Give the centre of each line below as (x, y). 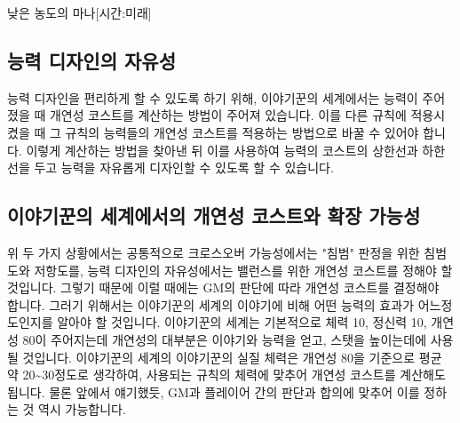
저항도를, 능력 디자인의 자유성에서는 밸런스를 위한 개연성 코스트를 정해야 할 (243, 270)
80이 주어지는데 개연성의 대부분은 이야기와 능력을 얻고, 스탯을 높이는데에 (225, 339)
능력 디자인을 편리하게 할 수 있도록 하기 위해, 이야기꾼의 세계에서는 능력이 (213, 97)
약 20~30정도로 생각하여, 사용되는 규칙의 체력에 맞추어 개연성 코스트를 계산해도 (226, 375)
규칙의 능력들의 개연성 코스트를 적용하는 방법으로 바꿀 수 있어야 (242, 132)
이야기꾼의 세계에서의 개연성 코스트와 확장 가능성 (214, 215)
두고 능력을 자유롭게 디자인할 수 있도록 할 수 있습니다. (184, 168)
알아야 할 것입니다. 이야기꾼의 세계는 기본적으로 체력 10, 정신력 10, (242, 322)
